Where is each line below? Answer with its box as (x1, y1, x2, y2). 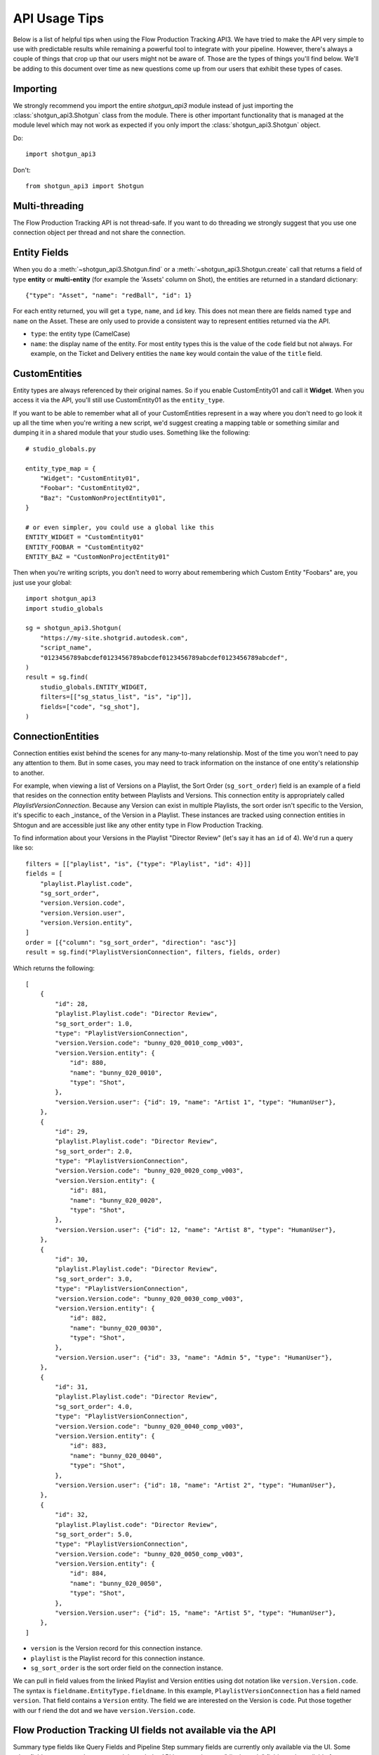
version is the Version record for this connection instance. (30, 1644, 203, 1653)
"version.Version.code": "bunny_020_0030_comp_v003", (55, 1294, 244, 1302)
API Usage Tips (13, 11, 105, 26)
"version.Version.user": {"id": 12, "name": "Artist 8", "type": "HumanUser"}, (55, 1226, 337, 1233)
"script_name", (39, 644, 93, 652)
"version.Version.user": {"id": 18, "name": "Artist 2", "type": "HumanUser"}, (55, 1481, 337, 1489)
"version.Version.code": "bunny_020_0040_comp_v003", (55, 1422, 244, 1430)
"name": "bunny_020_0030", (69, 1324, 163, 1332)
